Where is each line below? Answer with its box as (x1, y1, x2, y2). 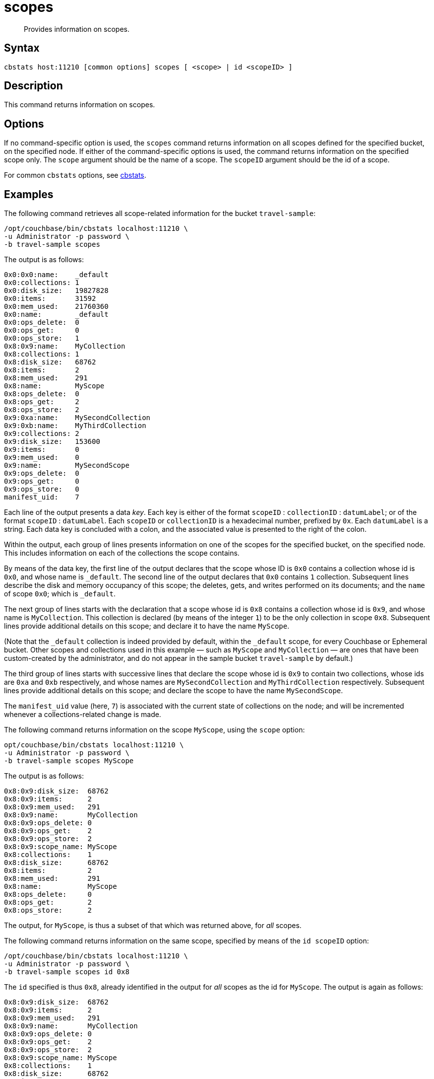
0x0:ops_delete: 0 (4, 318, 79, 327)
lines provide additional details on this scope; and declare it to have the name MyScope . (4, 622, 290, 631)
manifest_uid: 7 (4, 493, 79, 502)
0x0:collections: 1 (4, 279, 79, 287)
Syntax (4, 42, 40, 55)
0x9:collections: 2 (4, 430, 79, 438)
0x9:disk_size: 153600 (4, 437, 100, 446)
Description (4, 79, 63, 92)
